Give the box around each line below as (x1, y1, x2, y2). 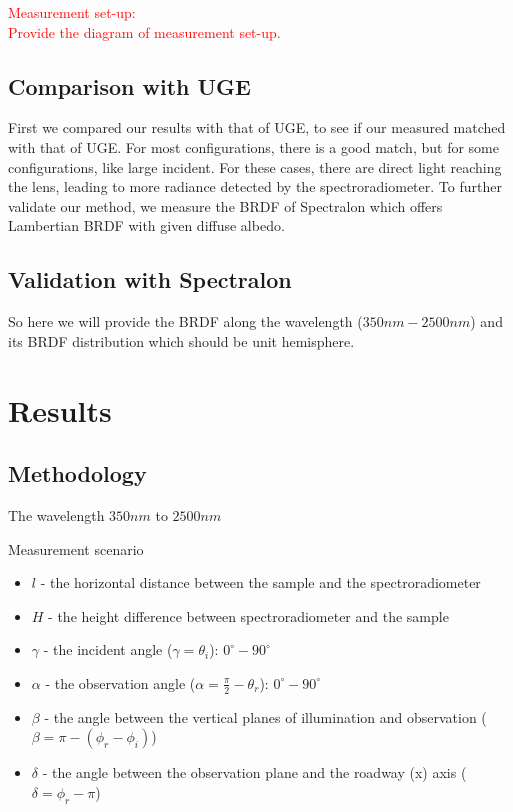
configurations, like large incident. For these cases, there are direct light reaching (8, 156, 502, 177)
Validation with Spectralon (8, 264, 292, 295)
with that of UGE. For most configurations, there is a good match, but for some (8, 136, 499, 157)
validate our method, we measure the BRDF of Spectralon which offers (8, 195, 443, 216)
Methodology (8, 458, 147, 489)
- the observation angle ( (45, 672, 196, 693)
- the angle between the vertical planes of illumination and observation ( (44, 706, 487, 727)
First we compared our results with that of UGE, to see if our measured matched (8, 117, 506, 138)
